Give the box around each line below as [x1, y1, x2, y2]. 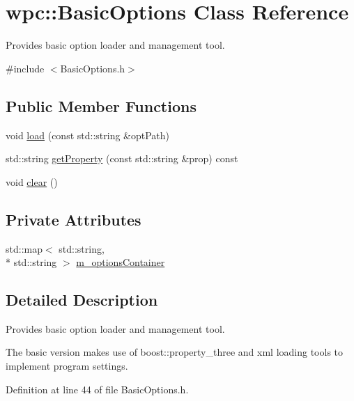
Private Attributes [6, 208, 141, 230]
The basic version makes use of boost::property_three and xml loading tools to [6, 345, 344, 359]
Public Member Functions [6, 95, 197, 116]
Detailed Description [6, 289, 158, 310]
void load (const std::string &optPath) [6, 127, 170, 142]
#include [6, 61, 45, 75]
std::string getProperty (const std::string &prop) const [6, 151, 238, 166]
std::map [6, 241, 43, 255]
